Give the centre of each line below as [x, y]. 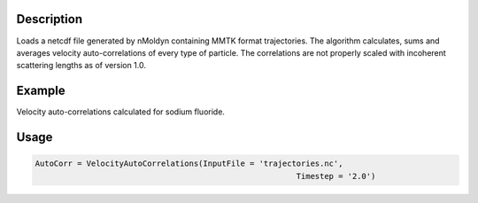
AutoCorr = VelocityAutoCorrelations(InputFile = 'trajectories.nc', [189, 164]
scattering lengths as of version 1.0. [81, 66]
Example [41, 91]
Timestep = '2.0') [336, 176]
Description [50, 19]
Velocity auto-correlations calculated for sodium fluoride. [121, 112]
